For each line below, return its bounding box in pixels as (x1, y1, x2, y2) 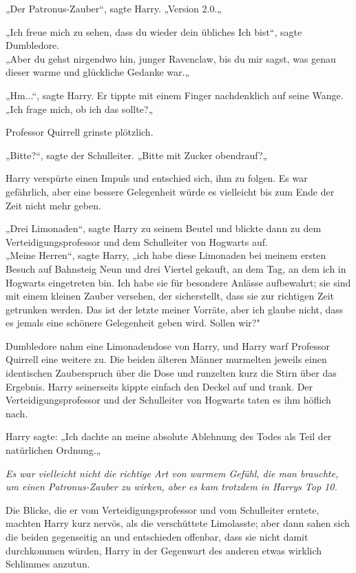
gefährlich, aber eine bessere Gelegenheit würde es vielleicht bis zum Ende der (6, 184, 335, 198)
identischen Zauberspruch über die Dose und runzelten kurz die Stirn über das (6, 366, 337, 380)
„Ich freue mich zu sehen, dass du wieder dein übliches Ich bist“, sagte (6, 24, 302, 39)
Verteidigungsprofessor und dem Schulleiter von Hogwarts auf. (6, 234, 268, 249)
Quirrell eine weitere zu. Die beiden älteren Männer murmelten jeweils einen (6, 352, 327, 366)
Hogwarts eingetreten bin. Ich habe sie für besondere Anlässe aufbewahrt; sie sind (6, 275, 351, 289)
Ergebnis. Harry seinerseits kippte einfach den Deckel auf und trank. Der (6, 379, 313, 393)
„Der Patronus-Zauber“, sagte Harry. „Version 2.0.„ (6, 1, 222, 15)
